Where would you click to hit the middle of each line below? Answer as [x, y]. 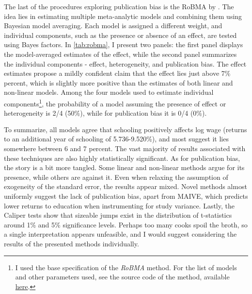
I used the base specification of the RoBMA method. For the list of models [126, 267]
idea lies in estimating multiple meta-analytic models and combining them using [123, 16]
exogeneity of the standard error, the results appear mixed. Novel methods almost [126, 186]
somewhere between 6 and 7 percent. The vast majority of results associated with [125, 148]
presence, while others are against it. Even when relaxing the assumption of [116, 177]
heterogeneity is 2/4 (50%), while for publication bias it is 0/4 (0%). [105, 113]
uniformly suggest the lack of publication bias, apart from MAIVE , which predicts [126, 196]
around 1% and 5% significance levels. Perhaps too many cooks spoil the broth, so [126, 224]
